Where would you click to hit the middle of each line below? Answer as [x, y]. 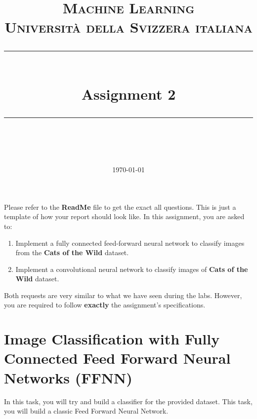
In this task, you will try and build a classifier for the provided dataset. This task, [128, 401]
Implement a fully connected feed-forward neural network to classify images [130, 243]
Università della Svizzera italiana [128, 27]
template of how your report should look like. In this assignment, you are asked [124, 216]
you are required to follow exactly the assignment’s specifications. [105, 305]
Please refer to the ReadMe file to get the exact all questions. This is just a [120, 207]
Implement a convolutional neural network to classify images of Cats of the [132, 269]
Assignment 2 [128, 94]
